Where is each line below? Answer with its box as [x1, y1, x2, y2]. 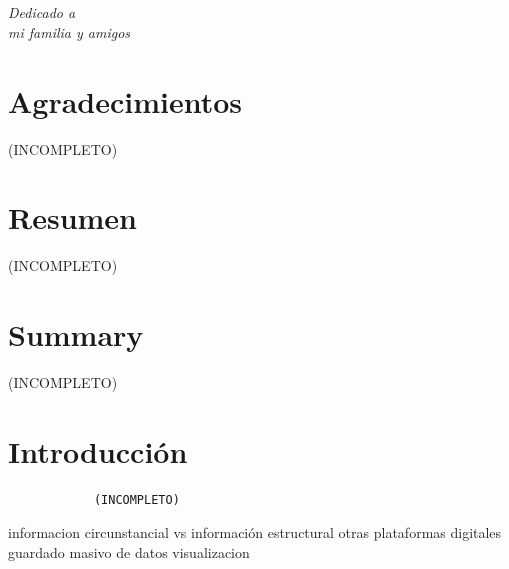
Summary [8, 314, 144, 354]
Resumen [8, 197, 137, 238]
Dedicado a [8, 2, 76, 23]
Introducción [8, 430, 188, 471]
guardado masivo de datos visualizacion [8, 541, 250, 562]
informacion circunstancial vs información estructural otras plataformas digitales [8, 522, 502, 543]
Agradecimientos [8, 80, 243, 121]
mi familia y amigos [8, 21, 131, 42]
